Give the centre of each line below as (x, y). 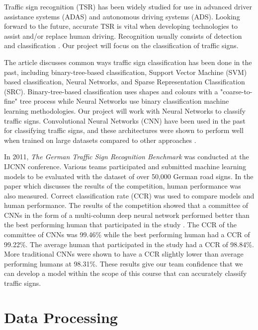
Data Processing (61, 317)
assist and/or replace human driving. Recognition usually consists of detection (123, 35)
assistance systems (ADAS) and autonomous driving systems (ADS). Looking (122, 16)
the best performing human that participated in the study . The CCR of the (120, 225)
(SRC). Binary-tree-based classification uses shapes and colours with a (111, 91)
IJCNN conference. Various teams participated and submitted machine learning (125, 166)
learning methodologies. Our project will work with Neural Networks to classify (125, 110)
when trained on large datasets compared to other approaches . (100, 140)
